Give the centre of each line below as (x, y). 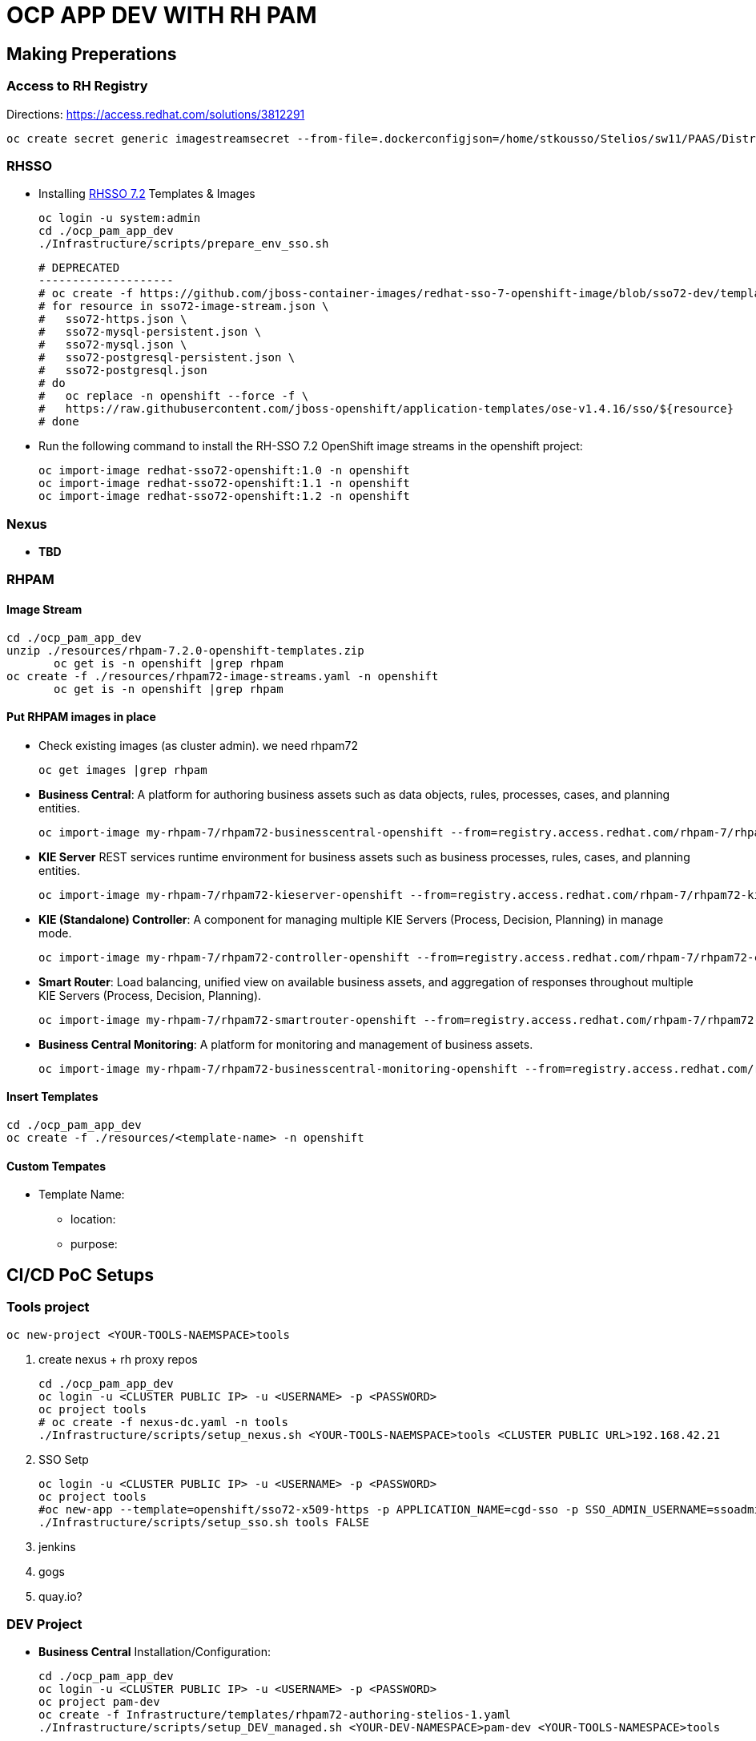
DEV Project (44, 1624)
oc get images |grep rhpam (123, 770)
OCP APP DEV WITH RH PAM (162, 15)
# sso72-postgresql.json (123, 371)
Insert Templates (52, 1097)
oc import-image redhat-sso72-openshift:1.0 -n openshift (224, 471)
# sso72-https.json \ (113, 319)
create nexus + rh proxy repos (118, 1359)
